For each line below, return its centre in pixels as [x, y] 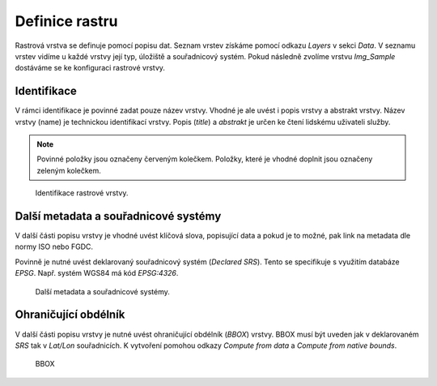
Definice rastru [66, 21]
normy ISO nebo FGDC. [54, 247]
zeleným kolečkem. [69, 170]
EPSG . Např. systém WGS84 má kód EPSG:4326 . [97, 273]
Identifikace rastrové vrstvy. [82, 193]
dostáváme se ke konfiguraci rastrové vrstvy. [90, 68]
